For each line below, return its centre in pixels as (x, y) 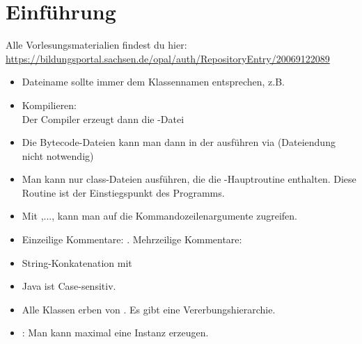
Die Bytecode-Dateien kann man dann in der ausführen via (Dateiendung (179, 142)
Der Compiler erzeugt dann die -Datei (103, 118)
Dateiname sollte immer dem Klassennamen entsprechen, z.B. (153, 82)
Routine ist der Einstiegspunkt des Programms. (123, 192)
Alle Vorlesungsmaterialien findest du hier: (96, 45)
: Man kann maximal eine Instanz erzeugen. (115, 333)
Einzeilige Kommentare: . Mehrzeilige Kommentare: (132, 239)
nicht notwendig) (58, 155)
